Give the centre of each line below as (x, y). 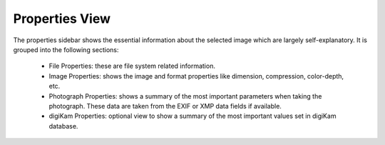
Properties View (62, 19)
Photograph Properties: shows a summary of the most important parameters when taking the (185, 96)
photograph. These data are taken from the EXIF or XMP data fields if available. (165, 106)
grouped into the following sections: (66, 49)
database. (63, 126)
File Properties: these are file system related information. (132, 66)
